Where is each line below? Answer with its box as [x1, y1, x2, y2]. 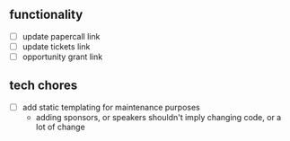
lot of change [35, 121, 85, 132]
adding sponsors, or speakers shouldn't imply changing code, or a [35, 111, 282, 122]
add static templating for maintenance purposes [22, 101, 200, 112]
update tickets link [22, 40, 91, 52]
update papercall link [22, 31, 101, 41]
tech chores [9, 78, 78, 93]
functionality [9, 7, 83, 22]
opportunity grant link [22, 51, 103, 62]
